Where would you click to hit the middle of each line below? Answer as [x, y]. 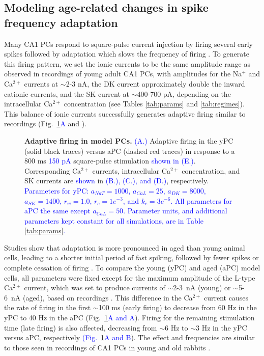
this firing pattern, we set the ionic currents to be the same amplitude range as [127, 63]
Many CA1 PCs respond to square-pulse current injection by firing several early [128, 44]
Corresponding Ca [53, 170]
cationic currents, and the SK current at [67, 93]
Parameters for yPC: [57, 190]
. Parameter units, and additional [175, 211]
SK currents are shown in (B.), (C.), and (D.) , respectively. [117, 181]
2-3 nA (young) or [202, 287]
